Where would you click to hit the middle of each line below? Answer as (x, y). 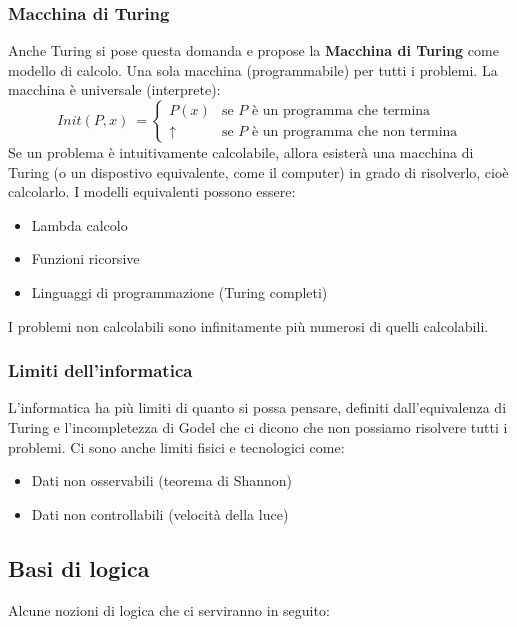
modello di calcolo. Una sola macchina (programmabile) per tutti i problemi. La (253, 69)
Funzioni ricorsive (85, 258)
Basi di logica (79, 567)
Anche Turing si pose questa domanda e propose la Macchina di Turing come (253, 50)
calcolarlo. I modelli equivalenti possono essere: (152, 191)
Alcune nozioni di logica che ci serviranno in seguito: (169, 609)
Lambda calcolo (79, 224)
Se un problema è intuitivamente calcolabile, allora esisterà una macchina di (241, 152)
